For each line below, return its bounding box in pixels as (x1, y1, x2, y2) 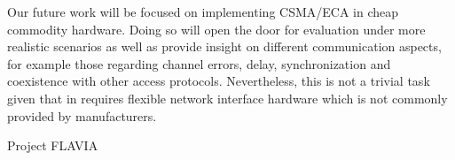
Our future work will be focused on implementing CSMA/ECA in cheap (7, 3, 399, 20)
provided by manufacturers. (7, 106, 157, 125)
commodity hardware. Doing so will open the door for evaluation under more (7, 19, 426, 38)
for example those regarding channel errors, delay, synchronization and (7, 54, 391, 72)
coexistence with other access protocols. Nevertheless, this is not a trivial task (7, 72, 430, 90)
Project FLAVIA (7, 136, 98, 155)
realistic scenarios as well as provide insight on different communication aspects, (7, 37, 442, 56)
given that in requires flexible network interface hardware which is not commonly (7, 88, 448, 107)
